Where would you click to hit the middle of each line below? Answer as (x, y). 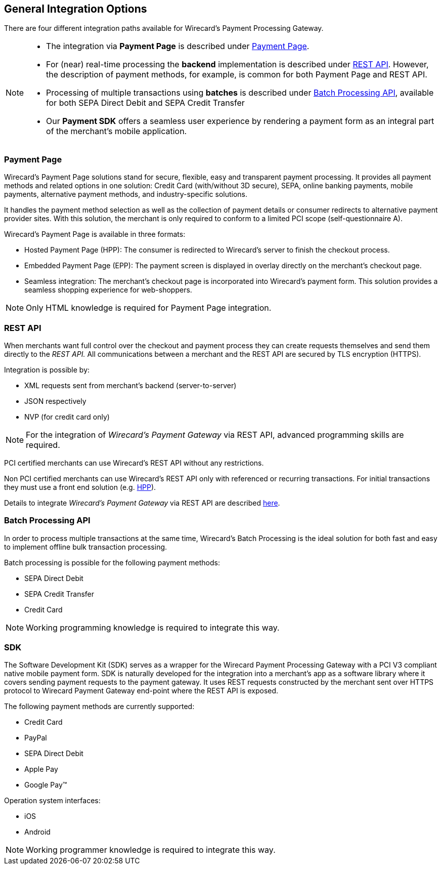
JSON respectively (55, 401)
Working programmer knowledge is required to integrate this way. (151, 850)
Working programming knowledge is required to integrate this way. (153, 627)
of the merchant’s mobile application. (117, 131)
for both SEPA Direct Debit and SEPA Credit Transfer (145, 103)
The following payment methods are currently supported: (99, 707)
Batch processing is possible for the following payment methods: (112, 562)
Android (37, 832)
